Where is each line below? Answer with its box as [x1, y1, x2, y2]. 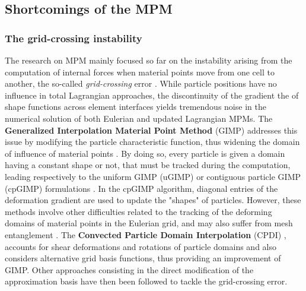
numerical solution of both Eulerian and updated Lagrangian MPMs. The [5, 112, 273, 124]
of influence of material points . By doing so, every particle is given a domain [5, 147, 285, 159]
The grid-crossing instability [5, 30, 142, 45]
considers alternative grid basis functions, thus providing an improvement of [5, 252, 281, 264]
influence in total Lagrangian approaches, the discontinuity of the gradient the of [5, 88, 299, 101]
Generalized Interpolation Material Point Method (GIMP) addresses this [5, 124, 298, 136]
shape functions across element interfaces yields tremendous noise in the [5, 100, 266, 113]
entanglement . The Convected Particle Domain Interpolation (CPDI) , [5, 228, 286, 241]
